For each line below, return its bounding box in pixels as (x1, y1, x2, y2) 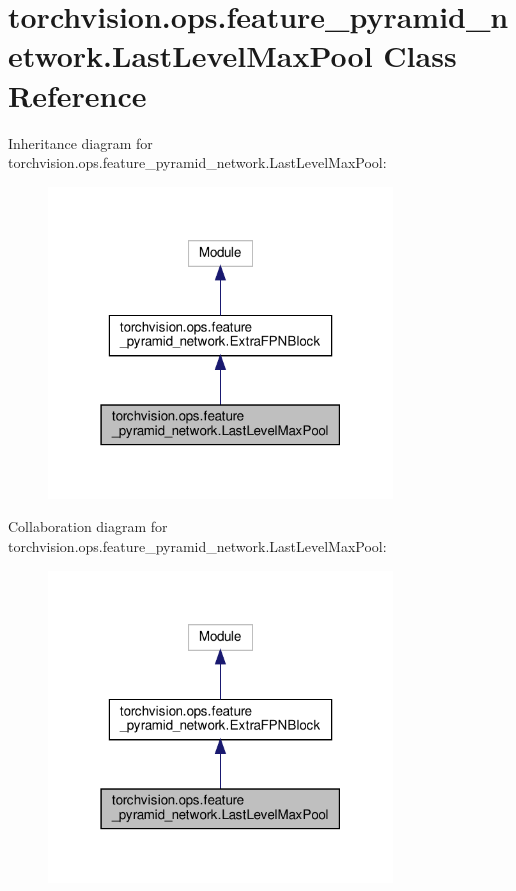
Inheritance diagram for (8, 132, 153, 153)
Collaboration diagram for (8, 516, 168, 537)
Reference (8, 74, 147, 115)
